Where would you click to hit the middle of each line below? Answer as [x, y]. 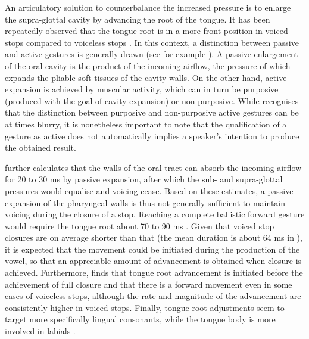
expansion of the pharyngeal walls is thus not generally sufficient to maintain [145, 202]
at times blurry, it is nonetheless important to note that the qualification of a [146, 124]
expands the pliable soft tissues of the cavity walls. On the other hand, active [146, 77]
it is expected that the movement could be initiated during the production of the [152, 249]
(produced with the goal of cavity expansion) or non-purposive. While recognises [152, 100]
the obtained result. [40, 147]
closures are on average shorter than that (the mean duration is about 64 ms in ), [154, 237]
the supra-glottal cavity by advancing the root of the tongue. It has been [138, 19]
